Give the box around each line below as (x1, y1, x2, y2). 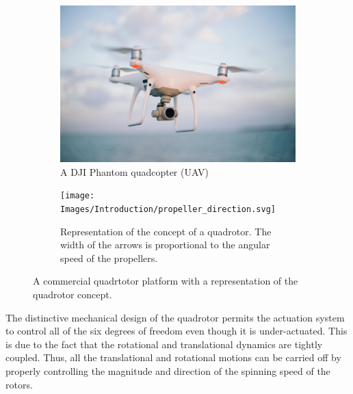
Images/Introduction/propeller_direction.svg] (60, 204, 276, 214)
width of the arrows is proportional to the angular (60, 237, 270, 252)
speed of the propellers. (60, 250, 158, 265)
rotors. (5, 377, 33, 391)
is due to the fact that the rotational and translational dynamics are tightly (5, 337, 323, 351)
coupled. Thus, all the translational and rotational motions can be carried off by (5, 350, 341, 365)
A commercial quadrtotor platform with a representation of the (33, 274, 298, 288)
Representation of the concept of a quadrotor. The (60, 224, 272, 238)
